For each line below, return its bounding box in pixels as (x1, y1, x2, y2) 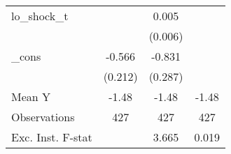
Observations (11, 109, 75, 125)
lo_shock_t (11, 8, 69, 24)
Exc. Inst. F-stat (11, 129, 92, 145)
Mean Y (11, 88, 51, 105)
